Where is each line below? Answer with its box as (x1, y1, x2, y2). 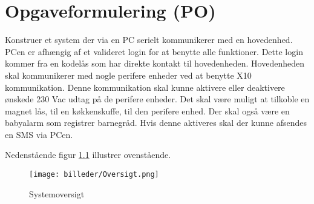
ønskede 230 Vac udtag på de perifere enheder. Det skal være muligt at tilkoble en (5, 93, 310, 105)
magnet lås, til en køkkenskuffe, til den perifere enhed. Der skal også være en (5, 104, 290, 117)
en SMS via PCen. (5, 128, 73, 140)
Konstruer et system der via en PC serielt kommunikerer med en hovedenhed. (5, 33, 293, 46)
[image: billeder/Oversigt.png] (29, 170, 159, 179)
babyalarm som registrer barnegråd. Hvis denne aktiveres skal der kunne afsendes (5, 116, 307, 129)
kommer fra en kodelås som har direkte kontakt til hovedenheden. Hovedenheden (5, 57, 304, 70)
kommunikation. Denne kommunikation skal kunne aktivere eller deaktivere (5, 81, 285, 93)
